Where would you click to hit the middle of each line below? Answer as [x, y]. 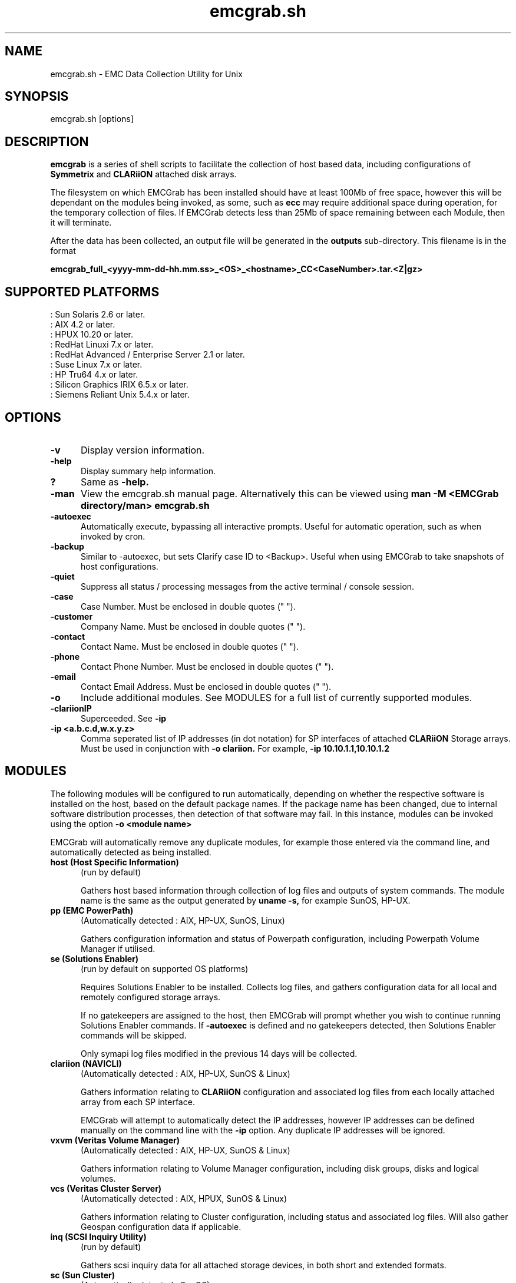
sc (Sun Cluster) [82, 1275]
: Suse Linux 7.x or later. [96, 365]
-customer [72, 616]
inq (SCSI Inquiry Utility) [98, 1236]
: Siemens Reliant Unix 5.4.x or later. [120, 395]
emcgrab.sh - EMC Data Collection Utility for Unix [146, 74]
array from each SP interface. [138, 1102]
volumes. [98, 1178]
